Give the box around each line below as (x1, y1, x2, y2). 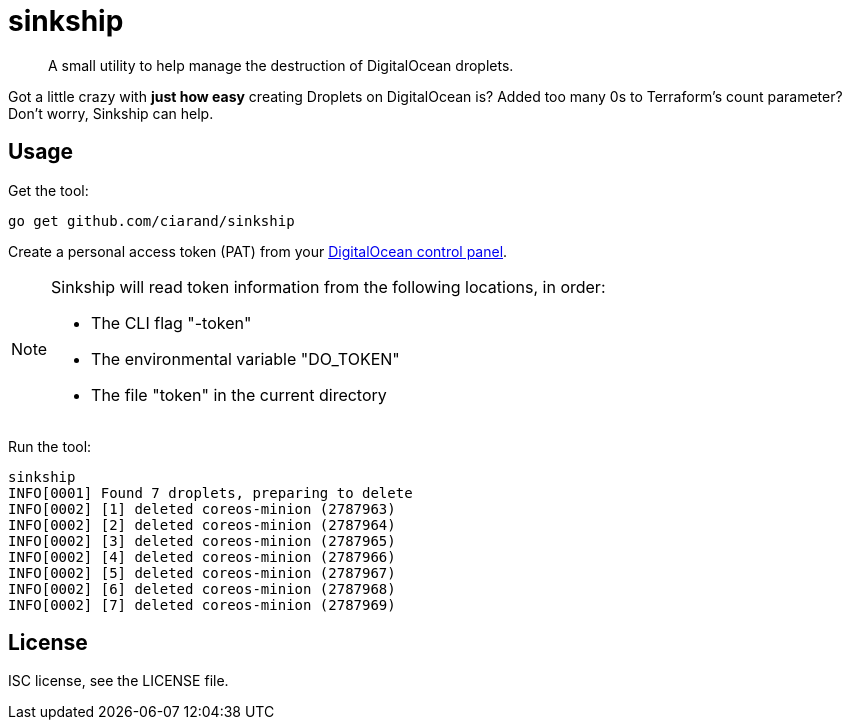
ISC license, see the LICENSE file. (8, 672, 229, 690)
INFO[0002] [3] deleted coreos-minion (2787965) (8, 532, 396, 549)
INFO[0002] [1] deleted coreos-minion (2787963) (8, 500, 396, 517)
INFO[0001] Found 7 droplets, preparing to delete (8, 484, 413, 501)
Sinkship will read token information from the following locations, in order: (51, 276, 606, 297)
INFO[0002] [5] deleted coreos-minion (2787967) (8, 564, 396, 581)
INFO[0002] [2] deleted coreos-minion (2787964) (8, 516, 396, 533)
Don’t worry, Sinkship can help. (8, 104, 214, 122)
